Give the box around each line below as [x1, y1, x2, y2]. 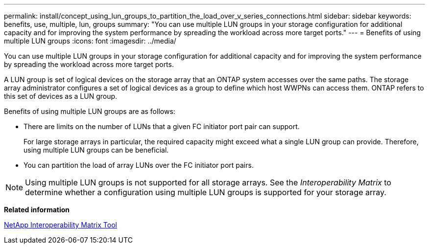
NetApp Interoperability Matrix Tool [4, 221, 117, 229]
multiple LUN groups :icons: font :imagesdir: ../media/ [4, 37, 176, 45]
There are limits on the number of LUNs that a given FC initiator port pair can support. [24, 122, 300, 131]
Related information [4, 205, 70, 214]
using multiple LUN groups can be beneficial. [24, 146, 169, 154]
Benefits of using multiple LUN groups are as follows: [4, 107, 175, 115]
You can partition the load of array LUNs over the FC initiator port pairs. [24, 161, 254, 169]
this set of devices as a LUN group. [4, 92, 118, 100]
